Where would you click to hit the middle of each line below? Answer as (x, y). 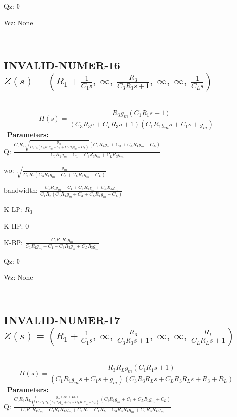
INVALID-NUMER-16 (62, 65)
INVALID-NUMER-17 (62, 320)
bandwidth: (21, 190)
